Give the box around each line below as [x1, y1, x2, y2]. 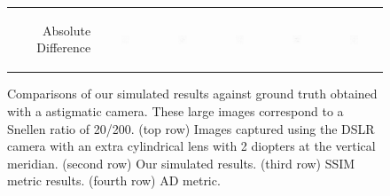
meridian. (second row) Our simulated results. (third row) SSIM [7, 153, 355, 172]
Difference [36, 38, 91, 57]
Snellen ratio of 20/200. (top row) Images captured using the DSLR [7, 119, 375, 137]
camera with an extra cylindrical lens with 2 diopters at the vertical [7, 137, 376, 155]
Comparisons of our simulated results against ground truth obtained [7, 84, 378, 103]
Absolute [43, 20, 91, 39]
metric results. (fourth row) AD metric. [7, 171, 221, 190]
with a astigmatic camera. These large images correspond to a [7, 102, 344, 121]
